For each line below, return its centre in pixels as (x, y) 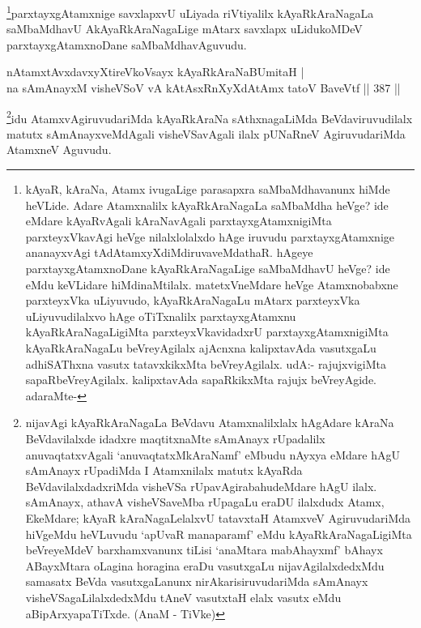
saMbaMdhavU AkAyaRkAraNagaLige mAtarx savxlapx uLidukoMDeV (185, 29)
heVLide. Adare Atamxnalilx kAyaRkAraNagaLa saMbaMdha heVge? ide (207, 205)
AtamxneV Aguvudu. (59, 150)
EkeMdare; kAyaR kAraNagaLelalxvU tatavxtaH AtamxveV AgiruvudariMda (218, 517)
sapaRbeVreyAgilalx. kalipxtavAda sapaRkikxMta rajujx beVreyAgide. (201, 380)
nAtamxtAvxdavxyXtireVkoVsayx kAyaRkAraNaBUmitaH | (155, 72)
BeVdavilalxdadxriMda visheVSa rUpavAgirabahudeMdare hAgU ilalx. (201, 486)
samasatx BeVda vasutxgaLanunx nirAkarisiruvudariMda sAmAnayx (197, 581)
